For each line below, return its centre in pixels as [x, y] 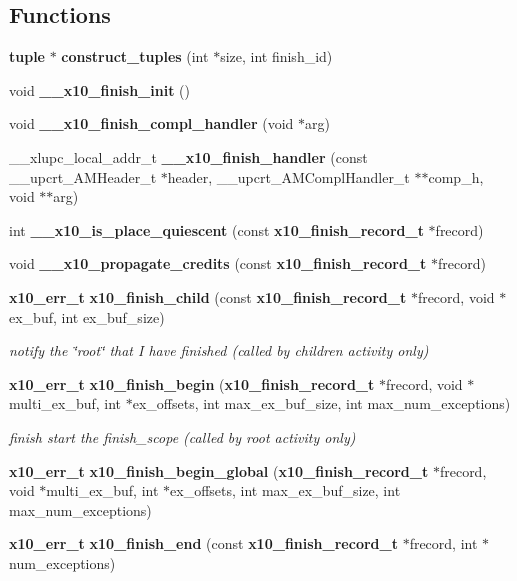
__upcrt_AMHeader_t [83, 176]
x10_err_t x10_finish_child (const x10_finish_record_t [208, 296]
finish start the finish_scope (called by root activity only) [182, 436]
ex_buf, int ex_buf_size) [87, 316]
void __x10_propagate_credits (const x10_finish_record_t [218, 263]
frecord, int [443, 543]
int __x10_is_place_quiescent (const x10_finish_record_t [216, 229]
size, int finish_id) [276, 56]
